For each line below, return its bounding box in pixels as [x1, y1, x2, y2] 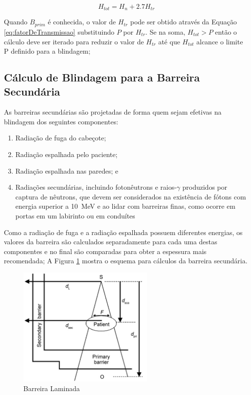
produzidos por [182, 182, 227, 192]
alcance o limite [196, 36, 243, 46]
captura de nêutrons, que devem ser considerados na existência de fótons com [15, 191, 246, 201]
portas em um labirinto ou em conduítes [15, 211, 135, 221]
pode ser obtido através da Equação [130, 17, 237, 27]
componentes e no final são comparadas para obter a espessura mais [4, 246, 207, 256]
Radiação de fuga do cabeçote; [15, 133, 106, 143]
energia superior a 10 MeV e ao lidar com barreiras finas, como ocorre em [15, 201, 235, 211]
